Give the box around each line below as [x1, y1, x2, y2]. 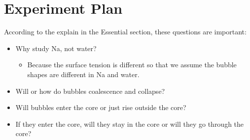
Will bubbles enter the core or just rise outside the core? [15, 102, 186, 112]
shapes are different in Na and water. [27, 69, 140, 79]
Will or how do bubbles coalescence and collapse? [15, 85, 165, 96]
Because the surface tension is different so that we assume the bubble [27, 59, 237, 70]
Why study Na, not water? [15, 43, 97, 53]
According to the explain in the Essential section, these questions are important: [4, 27, 247, 37]
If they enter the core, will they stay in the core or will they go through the [15, 118, 244, 129]
